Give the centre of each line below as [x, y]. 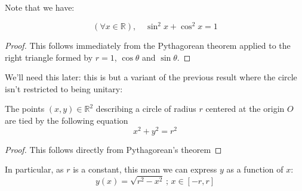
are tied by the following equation [67, 120]
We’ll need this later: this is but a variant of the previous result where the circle [151, 77]
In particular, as [34, 169]
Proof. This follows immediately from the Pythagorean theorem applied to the [148, 46]
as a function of [255, 169]
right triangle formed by [49, 57]
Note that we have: [40, 7]
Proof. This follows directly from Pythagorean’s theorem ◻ [113, 149]
